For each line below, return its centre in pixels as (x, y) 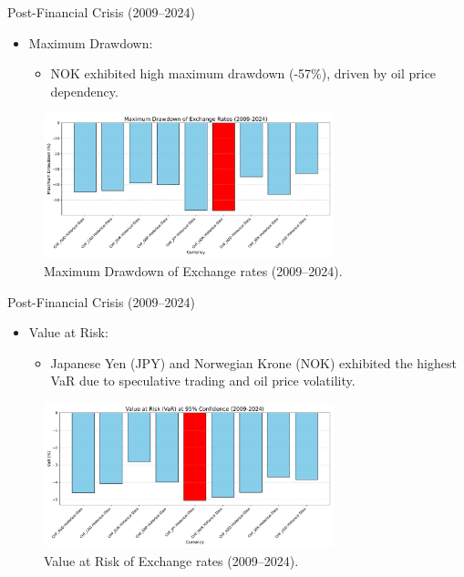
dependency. (84, 91)
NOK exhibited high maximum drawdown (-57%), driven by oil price (243, 73)
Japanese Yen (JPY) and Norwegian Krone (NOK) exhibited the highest (253, 362)
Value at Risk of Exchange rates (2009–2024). (171, 560)
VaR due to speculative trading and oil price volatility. (203, 381)
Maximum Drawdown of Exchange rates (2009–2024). (193, 270)
